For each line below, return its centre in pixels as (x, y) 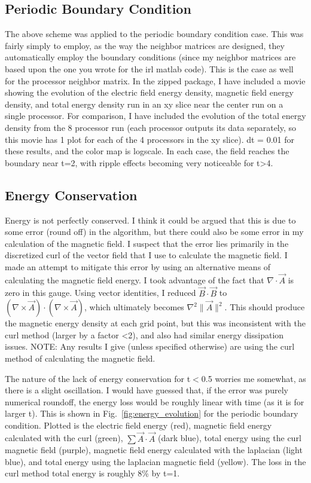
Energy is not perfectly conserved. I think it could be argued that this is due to (150, 220)
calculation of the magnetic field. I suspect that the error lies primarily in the (147, 243)
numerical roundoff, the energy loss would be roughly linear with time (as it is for (155, 401)
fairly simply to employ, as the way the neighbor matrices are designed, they (145, 45)
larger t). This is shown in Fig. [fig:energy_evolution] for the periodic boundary (152, 413)
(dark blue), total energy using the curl (229, 438)
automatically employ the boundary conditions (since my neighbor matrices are (150, 57)
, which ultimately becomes (134, 307)
